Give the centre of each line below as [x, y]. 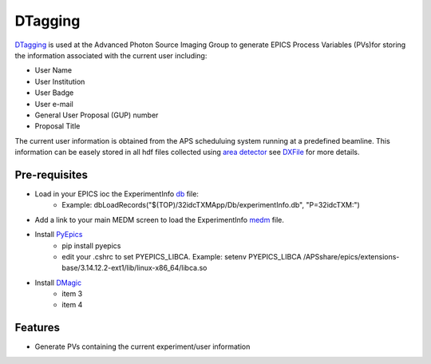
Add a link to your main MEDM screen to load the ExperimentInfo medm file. [160, 220]
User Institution [60, 81]
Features [37, 328]
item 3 [72, 294]
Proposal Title [57, 126]
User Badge [54, 93]
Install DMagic [58, 283]
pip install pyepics [91, 245]
